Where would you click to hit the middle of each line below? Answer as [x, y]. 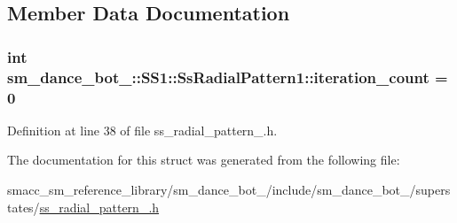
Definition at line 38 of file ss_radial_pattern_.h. [142, 130]
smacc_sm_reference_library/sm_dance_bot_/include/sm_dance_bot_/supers [229, 190]
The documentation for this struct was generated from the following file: [204, 160]
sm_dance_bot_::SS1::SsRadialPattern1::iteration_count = [228, 77]
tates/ [24, 207]
